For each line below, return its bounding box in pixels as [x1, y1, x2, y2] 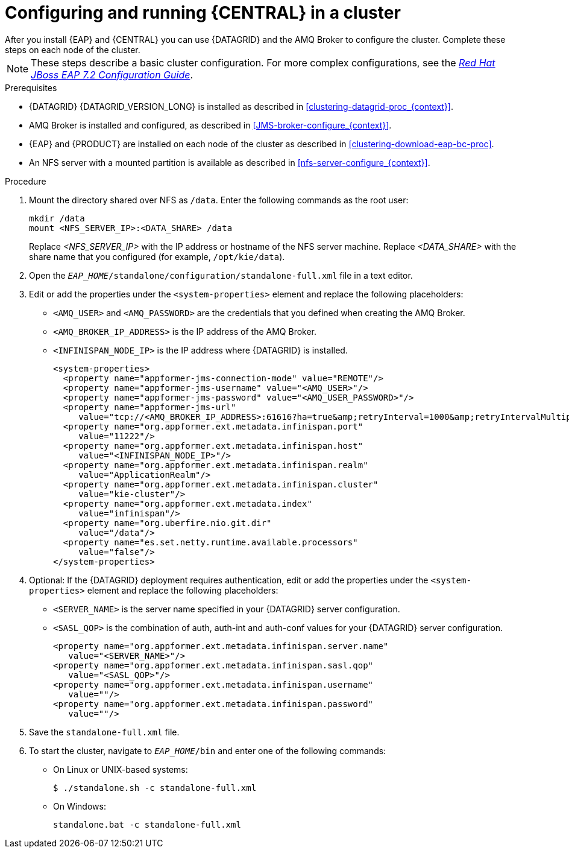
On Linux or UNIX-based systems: [53, 764, 188, 775]
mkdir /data [29, 213, 85, 223]
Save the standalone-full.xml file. [29, 726, 180, 737]
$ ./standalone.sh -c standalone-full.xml [53, 782, 257, 793]
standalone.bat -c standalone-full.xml [53, 819, 241, 829]
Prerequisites [5, 82, 57, 93]
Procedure [5, 176, 46, 186]
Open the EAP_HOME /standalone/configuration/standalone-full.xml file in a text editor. [29, 270, 413, 281]
